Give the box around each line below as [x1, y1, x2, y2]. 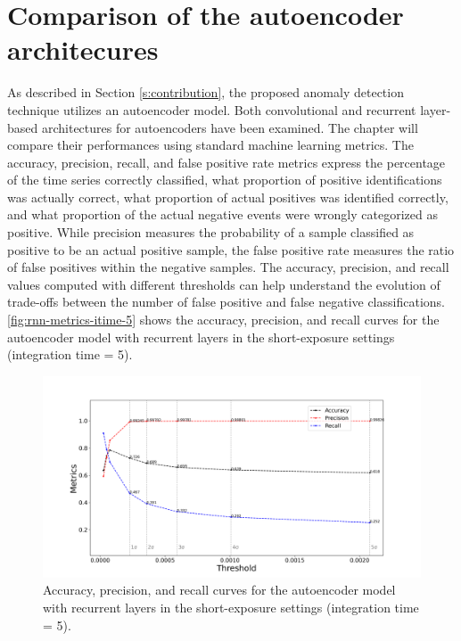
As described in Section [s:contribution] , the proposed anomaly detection [7, 83, 404, 102]
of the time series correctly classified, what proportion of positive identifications [7, 170, 442, 189]
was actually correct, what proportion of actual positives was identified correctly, [7, 187, 449, 206]
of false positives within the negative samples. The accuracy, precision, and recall [7, 258, 449, 276]
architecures [7, 31, 159, 68]
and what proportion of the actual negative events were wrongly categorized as [7, 205, 438, 224]
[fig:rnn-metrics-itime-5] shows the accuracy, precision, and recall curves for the [7, 310, 440, 329]
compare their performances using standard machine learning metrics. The [7, 136, 414, 154]
